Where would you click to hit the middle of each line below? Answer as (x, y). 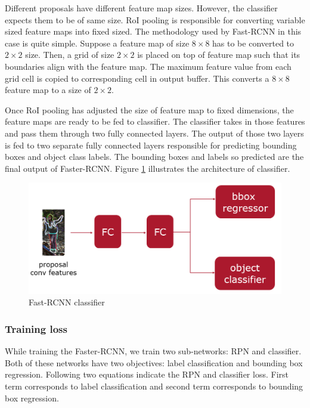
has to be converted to (253, 43)
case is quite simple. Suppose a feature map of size (97, 43)
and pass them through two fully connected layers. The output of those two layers (154, 133)
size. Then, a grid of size (70, 55)
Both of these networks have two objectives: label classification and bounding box (154, 362)
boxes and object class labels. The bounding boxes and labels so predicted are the (154, 157)
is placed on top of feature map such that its (219, 55)
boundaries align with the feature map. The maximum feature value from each (148, 66)
